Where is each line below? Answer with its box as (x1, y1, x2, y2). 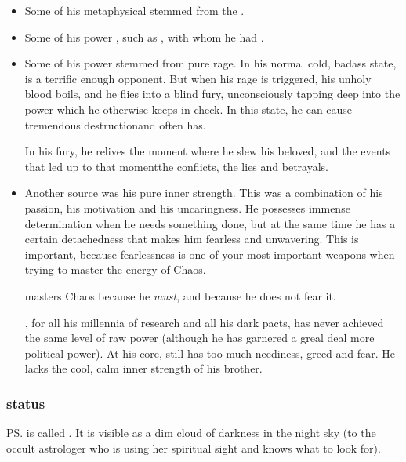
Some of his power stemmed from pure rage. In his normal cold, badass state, (24, 55, 397, 71)
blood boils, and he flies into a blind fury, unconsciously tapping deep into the (24, 85, 401, 102)
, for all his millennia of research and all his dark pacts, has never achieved (24, 314, 384, 330)
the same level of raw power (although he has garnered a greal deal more (24, 329, 375, 346)
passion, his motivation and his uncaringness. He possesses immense (24, 199, 350, 216)
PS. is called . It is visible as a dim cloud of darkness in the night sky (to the (6, 424, 376, 441)
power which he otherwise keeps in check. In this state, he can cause (24, 100, 353, 117)
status (6, 393, 45, 413)
